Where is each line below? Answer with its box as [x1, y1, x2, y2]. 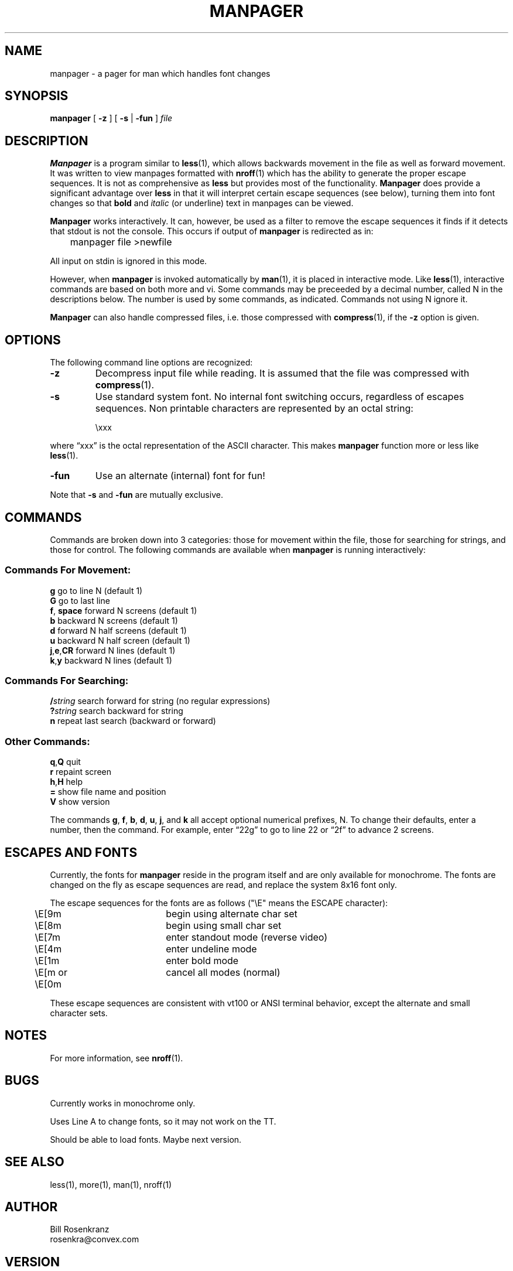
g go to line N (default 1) [50, 585, 143, 596]
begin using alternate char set [166, 908, 297, 920]
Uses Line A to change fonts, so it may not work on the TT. [50, 1116, 276, 1126]
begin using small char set [166, 920, 282, 932]
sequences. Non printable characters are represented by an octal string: [95, 402, 413, 415]
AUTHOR [5, 1200, 58, 1215]
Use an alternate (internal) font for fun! [95, 470, 265, 482]
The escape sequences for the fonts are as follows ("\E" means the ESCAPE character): [50, 898, 388, 908]
